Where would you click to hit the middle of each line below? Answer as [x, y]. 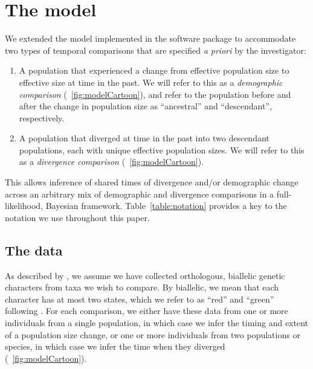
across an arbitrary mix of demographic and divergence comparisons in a [140, 194]
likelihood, [24, 206]
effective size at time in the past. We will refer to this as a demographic [151, 82]
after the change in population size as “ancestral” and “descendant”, [145, 106]
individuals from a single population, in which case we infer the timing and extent [157, 323]
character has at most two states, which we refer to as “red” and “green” [140, 299]
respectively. [42, 117]
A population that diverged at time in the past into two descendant [144, 138]
